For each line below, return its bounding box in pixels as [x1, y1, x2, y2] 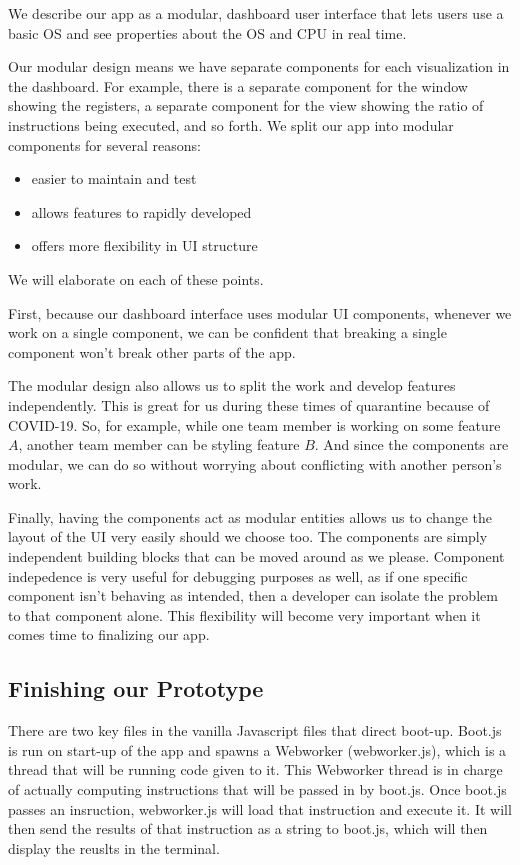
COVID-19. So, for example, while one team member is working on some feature [8, 414, 501, 435]
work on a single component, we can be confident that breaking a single [8, 322, 447, 343]
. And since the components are [314, 434, 509, 455]
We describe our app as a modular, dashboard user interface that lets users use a [8, 3, 504, 23]
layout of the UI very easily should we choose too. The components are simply [8, 526, 488, 547]
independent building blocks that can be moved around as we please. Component [8, 546, 505, 567]
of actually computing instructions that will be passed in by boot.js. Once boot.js [8, 779, 507, 800]
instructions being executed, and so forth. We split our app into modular [8, 114, 454, 135]
